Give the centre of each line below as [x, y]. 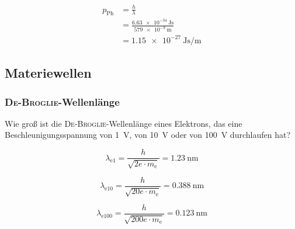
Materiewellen [48, 73]
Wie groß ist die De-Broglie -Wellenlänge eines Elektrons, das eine [124, 123]
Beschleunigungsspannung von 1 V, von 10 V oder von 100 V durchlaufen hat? [147, 135]
